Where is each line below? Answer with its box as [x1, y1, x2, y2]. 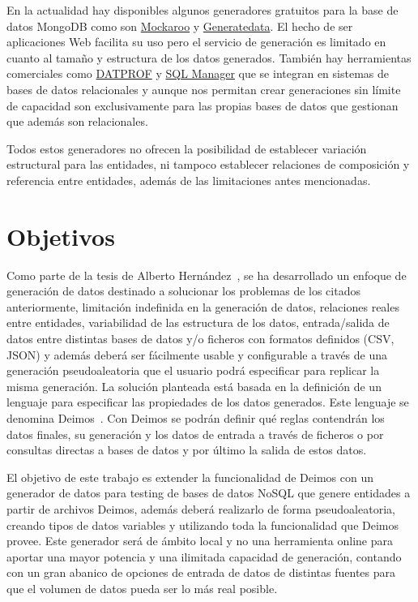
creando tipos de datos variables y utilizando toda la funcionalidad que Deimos [6, 516, 399, 533]
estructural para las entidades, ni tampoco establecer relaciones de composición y [6, 156, 410, 173]
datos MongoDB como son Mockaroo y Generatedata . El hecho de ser [6, 17, 353, 34]
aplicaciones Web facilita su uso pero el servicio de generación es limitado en [6, 33, 386, 50]
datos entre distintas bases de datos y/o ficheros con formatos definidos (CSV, [6, 330, 395, 347]
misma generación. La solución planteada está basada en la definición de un [6, 377, 382, 394]
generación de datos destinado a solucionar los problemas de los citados [6, 282, 360, 299]
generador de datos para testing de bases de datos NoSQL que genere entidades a [6, 484, 411, 501]
